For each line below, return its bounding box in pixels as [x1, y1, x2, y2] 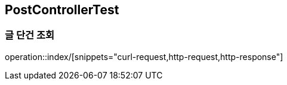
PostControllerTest [5, 2, 119, 17]
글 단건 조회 [5, 29, 55, 42]
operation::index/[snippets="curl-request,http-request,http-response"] [5, 51, 283, 62]
